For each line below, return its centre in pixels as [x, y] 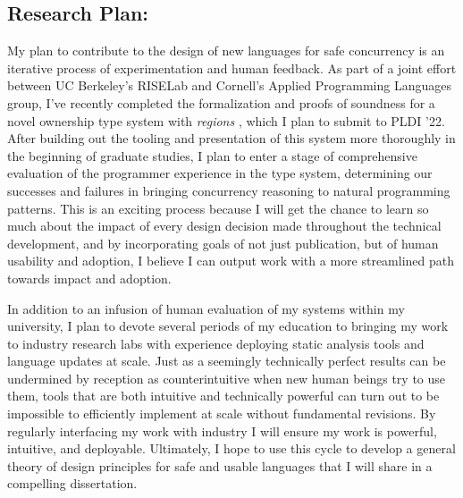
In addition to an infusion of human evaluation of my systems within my [206, 308]
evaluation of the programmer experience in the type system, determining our [220, 173]
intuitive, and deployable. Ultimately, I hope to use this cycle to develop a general [231, 448]
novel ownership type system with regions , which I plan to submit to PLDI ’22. [226, 120]
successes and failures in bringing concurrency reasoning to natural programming [229, 190]
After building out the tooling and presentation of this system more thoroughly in [231, 138]
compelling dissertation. [72, 483]
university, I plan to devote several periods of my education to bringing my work [228, 326]
